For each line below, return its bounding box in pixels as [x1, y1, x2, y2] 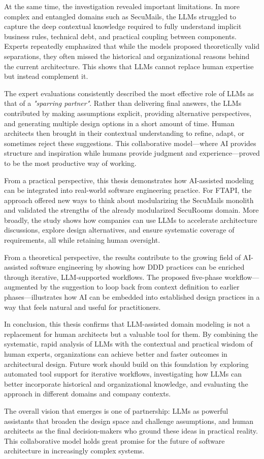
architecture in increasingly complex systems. [4, 445, 145, 456]
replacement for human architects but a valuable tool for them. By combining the [4, 328, 258, 339]
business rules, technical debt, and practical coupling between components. [4, 31, 237, 41]
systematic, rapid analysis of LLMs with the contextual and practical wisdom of [4, 338, 253, 349]
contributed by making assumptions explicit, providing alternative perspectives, [4, 107, 252, 118]
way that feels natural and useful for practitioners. [4, 301, 161, 312]
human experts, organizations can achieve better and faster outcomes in [4, 349, 227, 359]
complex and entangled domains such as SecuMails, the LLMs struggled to [4, 11, 237, 21]
